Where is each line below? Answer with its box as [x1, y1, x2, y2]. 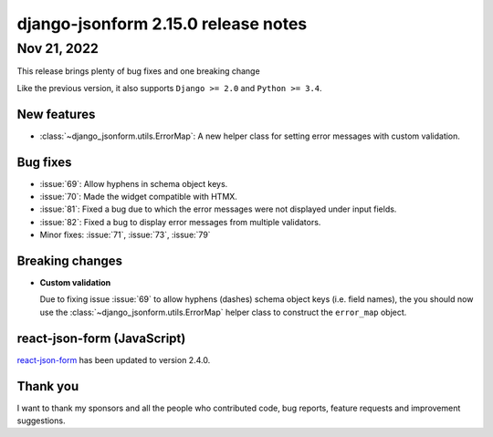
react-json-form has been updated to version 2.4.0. [16, 354, 211, 365]
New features [16, 106, 96, 122]
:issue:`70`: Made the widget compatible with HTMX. [39, 191, 237, 202]
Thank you [16, 379, 79, 394]
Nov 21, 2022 [16, 40, 100, 57]
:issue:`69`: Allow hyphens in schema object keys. [39, 178, 228, 189]
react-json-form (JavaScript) [16, 330, 186, 346]
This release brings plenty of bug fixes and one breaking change [16, 66, 260, 77]
